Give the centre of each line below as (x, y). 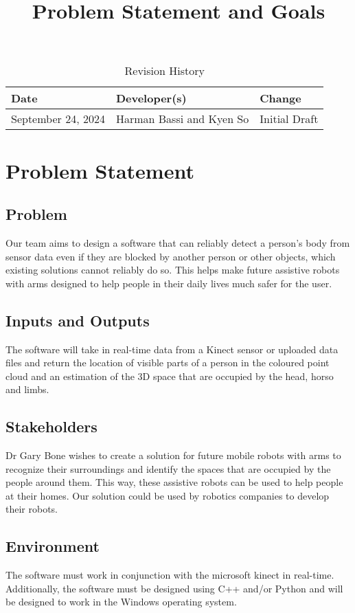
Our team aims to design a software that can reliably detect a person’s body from (178, 242)
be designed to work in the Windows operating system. (121, 602)
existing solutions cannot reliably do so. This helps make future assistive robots (173, 270)
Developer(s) (151, 98)
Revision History (164, 71)
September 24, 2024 (58, 119)
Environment (53, 546)
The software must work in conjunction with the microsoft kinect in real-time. (170, 575)
